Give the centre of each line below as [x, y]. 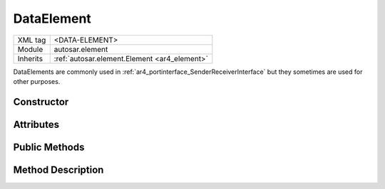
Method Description [58, 169]
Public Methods [49, 147]
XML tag [32, 40]
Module [30, 49]
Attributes [36, 124]
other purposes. [37, 81]
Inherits [30, 58]
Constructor [41, 102]
